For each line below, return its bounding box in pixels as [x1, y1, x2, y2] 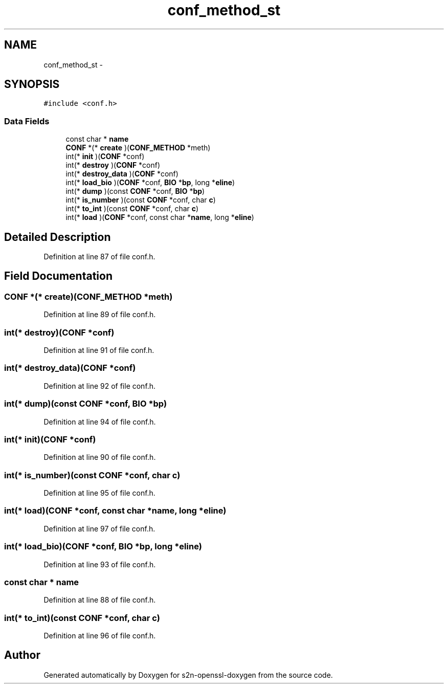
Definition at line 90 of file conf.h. [43, 453, 156, 462]
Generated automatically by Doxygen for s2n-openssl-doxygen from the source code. [43, 670, 333, 679]
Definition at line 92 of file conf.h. [43, 381, 156, 390]
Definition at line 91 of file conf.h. [43, 346, 154, 354]
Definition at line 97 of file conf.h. [43, 524, 155, 533]
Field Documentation [4, 270, 113, 283]
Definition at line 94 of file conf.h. [43, 417, 156, 426]
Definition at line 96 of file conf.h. [43, 631, 156, 640]
